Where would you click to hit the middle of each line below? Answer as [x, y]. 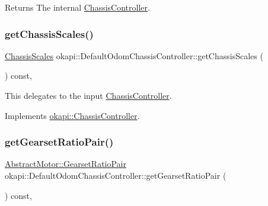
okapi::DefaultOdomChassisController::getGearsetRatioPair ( [116, 175]
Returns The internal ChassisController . [77, 7]
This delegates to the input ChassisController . [88, 95]
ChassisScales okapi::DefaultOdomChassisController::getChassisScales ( [134, 55]
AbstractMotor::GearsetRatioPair [66, 164]
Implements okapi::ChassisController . [72, 115]
